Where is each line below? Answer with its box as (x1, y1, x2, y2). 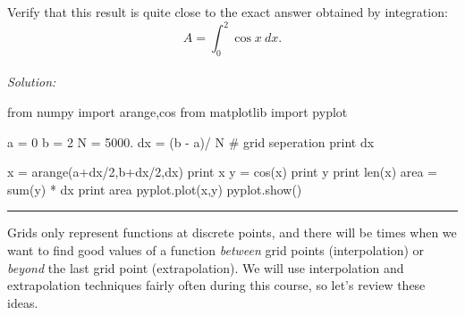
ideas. (7, 293, 38, 311)
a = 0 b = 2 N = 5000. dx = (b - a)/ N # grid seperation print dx (7, 132, 375, 151)
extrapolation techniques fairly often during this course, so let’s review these (7, 276, 426, 294)
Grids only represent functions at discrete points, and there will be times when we (7, 223, 457, 242)
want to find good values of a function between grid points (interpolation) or (7, 241, 425, 260)
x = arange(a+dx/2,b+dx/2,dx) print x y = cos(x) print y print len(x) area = (7, 162, 438, 181)
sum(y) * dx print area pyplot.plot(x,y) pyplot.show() (7, 179, 302, 198)
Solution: (7, 72, 56, 91)
